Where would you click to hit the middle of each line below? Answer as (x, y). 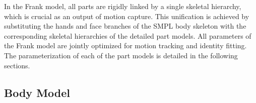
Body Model (37, 92)
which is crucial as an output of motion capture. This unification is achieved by (127, 16)
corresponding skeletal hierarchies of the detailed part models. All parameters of (128, 35)
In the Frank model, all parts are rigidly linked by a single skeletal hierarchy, (123, 6)
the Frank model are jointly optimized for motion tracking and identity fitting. (125, 45)
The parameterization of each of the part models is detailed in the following (121, 55)
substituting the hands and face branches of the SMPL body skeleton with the (125, 26)
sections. (17, 65)
